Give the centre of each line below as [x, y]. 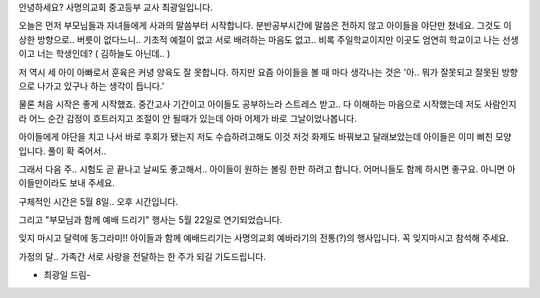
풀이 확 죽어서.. [77, 151]
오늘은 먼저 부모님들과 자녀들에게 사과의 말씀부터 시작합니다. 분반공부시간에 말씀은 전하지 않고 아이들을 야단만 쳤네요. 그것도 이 [265, 26]
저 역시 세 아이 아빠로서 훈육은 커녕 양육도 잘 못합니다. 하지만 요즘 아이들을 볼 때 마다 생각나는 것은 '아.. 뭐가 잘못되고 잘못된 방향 [268, 72]
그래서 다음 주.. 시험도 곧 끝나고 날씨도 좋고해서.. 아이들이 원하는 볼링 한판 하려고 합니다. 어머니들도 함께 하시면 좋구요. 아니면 [261, 169]
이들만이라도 [43, 183]
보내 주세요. [92, 183]
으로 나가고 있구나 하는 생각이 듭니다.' [91, 86]
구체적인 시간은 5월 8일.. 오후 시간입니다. [98, 201]
